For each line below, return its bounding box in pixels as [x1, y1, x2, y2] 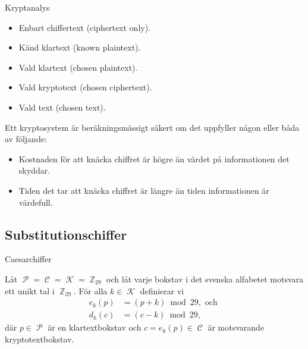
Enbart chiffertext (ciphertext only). [18, 21, 151, 33]
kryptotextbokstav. [5, 332, 74, 345]
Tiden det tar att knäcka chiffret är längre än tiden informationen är [18, 184, 269, 196]
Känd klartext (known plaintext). [18, 41, 141, 54]
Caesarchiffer [5, 253, 52, 265]
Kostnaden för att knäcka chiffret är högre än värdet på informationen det [18, 152, 290, 165]
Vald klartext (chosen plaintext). [18, 61, 138, 73]
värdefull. [18, 196, 53, 208]
